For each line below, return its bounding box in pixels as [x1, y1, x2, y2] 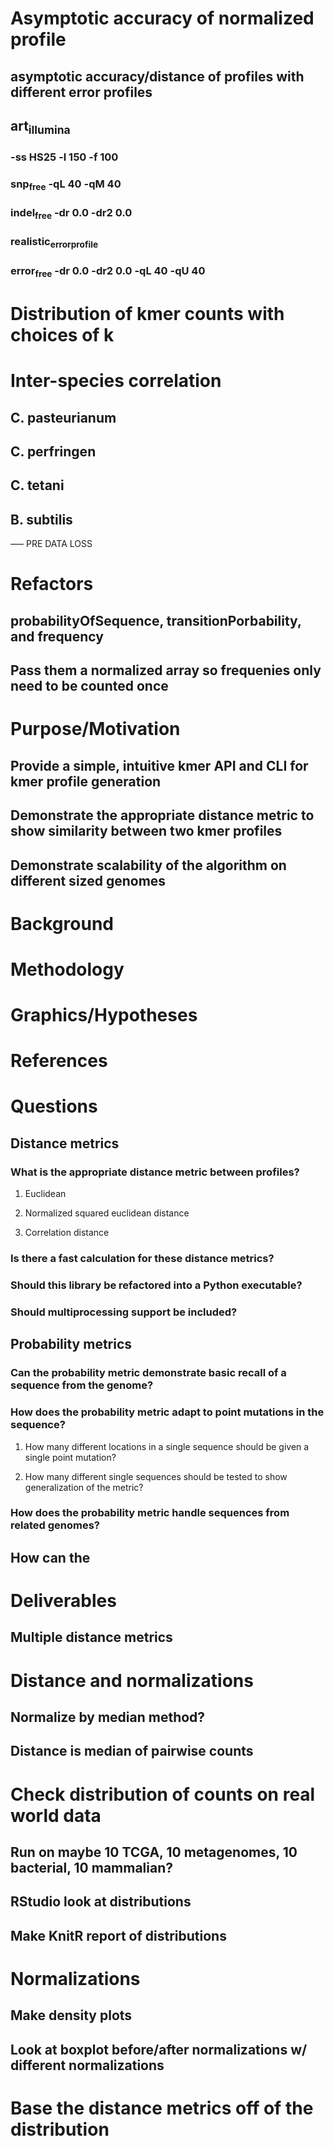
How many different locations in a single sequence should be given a [24, 1440, 310, 1452]
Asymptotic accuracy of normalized [10, 7, 315, 30]
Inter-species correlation [10, 370, 222, 392]
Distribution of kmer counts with [10, 303, 285, 326]
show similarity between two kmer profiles [10, 823, 283, 840]
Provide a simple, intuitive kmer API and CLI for [10, 757, 309, 774]
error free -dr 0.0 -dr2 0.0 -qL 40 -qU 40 [10, 263, 206, 279]
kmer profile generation [10, 773, 162, 790]
